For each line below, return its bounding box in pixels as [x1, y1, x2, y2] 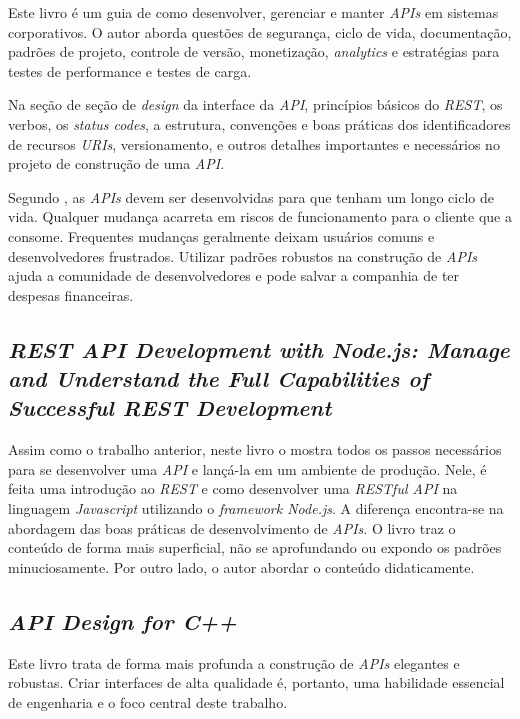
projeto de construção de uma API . [8, 153, 225, 174]
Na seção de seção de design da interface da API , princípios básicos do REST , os [8, 94, 503, 115]
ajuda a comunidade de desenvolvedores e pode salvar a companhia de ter [8, 265, 460, 286]
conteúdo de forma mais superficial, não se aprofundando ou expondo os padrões [8, 537, 502, 558]
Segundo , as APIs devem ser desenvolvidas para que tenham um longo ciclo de [8, 186, 494, 207]
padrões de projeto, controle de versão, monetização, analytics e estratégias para [8, 41, 500, 62]
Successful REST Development [8, 392, 332, 423]
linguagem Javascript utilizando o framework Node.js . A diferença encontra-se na [8, 498, 504, 519]
